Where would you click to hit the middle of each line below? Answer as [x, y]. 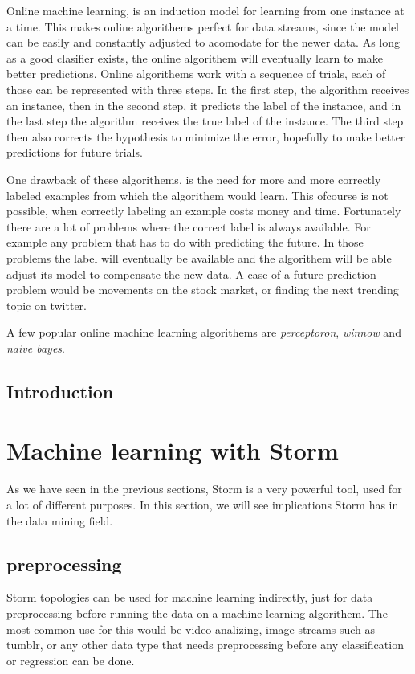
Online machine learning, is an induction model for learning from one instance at [205, 10]
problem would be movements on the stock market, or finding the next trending [203, 290]
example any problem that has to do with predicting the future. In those [185, 242]
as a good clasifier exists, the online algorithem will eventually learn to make [195, 57]
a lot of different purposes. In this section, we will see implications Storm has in [203, 504]
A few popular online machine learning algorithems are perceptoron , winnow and [204, 332]
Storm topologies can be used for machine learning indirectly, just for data [190, 597]
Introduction [60, 391]
